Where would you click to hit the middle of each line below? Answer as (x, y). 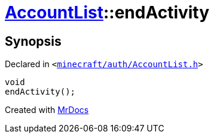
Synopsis (33, 41)
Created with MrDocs (47, 110)
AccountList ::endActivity (107, 12)
